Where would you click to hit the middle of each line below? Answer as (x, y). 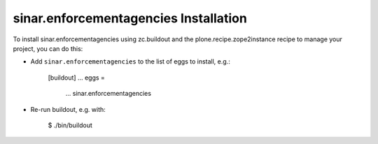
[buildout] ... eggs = (76, 78)
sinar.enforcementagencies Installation (130, 18)
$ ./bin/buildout (70, 125)
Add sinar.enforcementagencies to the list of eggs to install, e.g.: (130, 62)
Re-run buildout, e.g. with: (68, 109)
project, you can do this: (48, 48)
